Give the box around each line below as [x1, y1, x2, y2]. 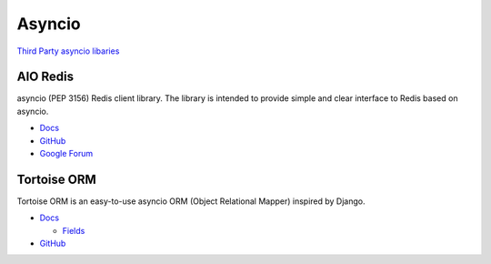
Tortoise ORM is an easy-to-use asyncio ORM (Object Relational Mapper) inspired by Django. [16, 196, 366, 207]
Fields [62, 225, 85, 236]
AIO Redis [16, 69, 75, 85]
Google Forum [39, 148, 94, 159]
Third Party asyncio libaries [16, 46, 120, 56]
